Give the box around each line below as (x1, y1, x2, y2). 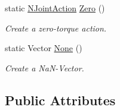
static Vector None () (5, 42, 82, 54)
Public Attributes (5, 90, 116, 109)
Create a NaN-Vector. (5, 61, 84, 74)
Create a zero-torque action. (5, 21, 107, 34)
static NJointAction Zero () (5, 2, 105, 14)
